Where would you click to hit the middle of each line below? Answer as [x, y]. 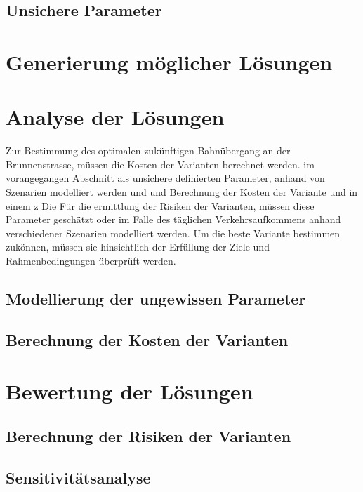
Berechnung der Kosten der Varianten [147, 339]
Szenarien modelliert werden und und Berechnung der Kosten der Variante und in [182, 192]
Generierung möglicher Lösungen [169, 61]
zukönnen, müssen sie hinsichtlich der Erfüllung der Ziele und [138, 247]
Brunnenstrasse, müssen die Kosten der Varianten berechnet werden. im [160, 164]
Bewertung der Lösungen [130, 391]
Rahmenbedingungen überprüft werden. [91, 261]
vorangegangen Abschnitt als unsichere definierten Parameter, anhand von [165, 178]
